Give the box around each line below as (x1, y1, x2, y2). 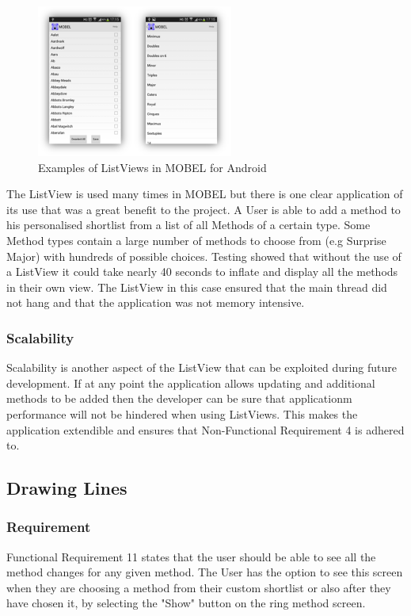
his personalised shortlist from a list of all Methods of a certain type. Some (6, 216, 371, 233)
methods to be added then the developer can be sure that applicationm (6, 390, 352, 407)
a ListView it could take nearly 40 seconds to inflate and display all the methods (6, 263, 398, 280)
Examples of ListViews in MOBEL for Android (38, 159, 267, 175)
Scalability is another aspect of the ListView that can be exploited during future (6, 359, 397, 376)
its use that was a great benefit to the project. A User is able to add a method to (6, 201, 401, 217)
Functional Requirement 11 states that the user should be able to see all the (6, 548, 376, 564)
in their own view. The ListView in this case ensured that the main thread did (6, 278, 387, 295)
